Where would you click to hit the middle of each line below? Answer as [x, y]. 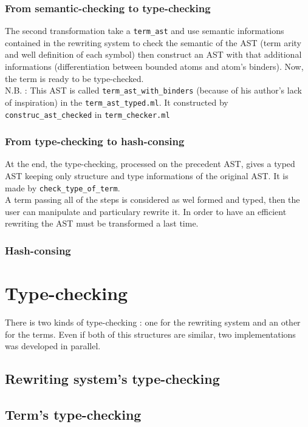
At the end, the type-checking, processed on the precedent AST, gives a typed [150, 164]
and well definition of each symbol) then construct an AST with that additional [153, 54]
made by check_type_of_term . [63, 187]
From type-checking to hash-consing [95, 141]
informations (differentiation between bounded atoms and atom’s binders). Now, [154, 67]
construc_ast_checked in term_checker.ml [87, 114]
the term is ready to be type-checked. [74, 78]
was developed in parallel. [53, 346]
